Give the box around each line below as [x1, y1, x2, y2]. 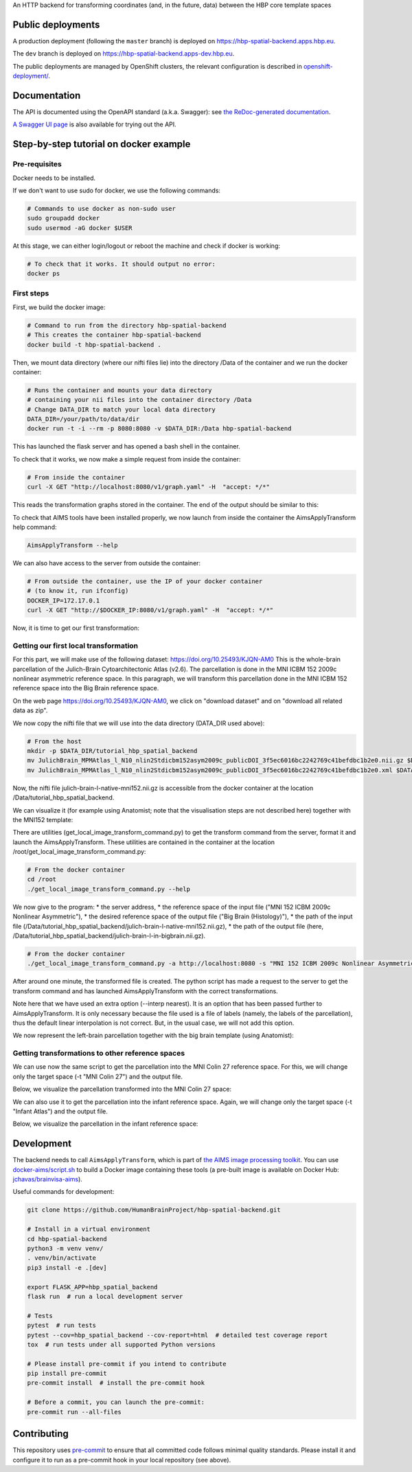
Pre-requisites [12, 159, 62, 169]
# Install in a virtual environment [27, 1225, 151, 1233]
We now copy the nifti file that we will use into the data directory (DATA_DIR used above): [12, 718, 265, 727]
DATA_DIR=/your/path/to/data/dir [27, 416, 140, 423]
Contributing [12, 1428, 69, 1440]
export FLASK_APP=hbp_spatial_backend [27, 1283, 158, 1291]
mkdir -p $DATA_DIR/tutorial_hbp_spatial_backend [27, 747, 198, 755]
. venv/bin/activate [27, 1254, 96, 1262]
